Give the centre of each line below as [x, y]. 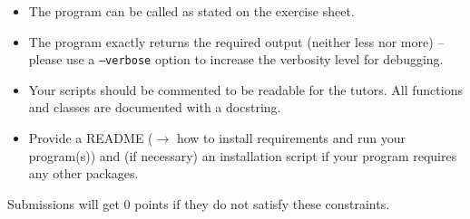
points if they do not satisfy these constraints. [262, 203]
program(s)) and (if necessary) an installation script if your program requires [243, 155]
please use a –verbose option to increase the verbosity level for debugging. [236, 59]
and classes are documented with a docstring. [155, 107]
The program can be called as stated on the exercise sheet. [191, 11]
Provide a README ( [91, 138]
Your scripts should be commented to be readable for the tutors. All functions [245, 89]
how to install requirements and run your [291, 138]
